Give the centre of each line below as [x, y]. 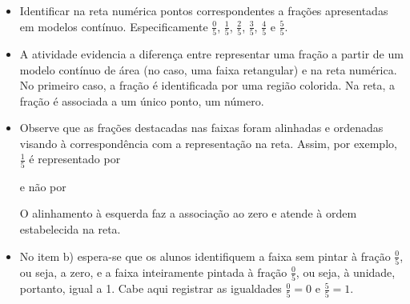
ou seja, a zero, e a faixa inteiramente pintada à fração [153, 272]
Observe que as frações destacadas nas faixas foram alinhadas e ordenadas [201, 128]
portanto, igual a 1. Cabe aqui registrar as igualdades [151, 288]
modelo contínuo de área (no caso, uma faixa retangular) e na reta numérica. [208, 69]
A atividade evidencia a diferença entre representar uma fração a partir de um [211, 53]
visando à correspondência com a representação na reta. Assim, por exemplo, [208, 143]
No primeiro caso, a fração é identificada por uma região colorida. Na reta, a [207, 85]
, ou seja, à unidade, [346, 272]
